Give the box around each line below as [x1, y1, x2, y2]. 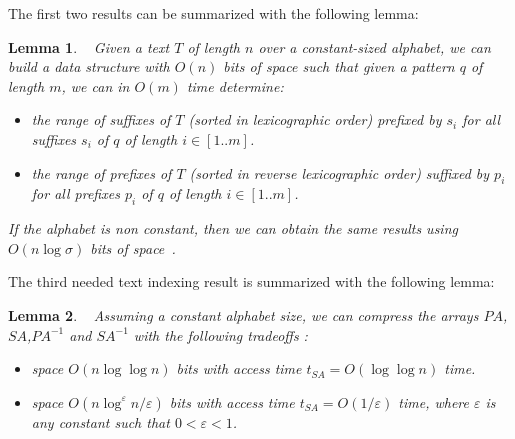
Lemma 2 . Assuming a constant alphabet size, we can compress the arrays [8, 304, 479, 325]
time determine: [186, 75, 284, 96]
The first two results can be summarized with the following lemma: [8, 3, 419, 23]
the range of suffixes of [31, 109, 171, 130]
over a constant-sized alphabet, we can [258, 36, 491, 57]
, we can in [61, 75, 130, 96]
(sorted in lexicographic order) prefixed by [188, 109, 442, 130]
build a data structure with [8, 56, 170, 77]
